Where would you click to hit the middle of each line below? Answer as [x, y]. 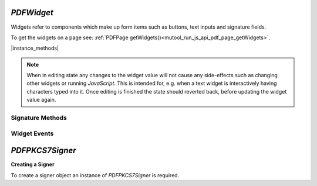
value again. [41, 100]
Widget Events [32, 133]
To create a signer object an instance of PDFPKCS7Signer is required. [95, 175]
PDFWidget [32, 13]
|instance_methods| [35, 48]
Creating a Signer [33, 164]
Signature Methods [39, 118]
